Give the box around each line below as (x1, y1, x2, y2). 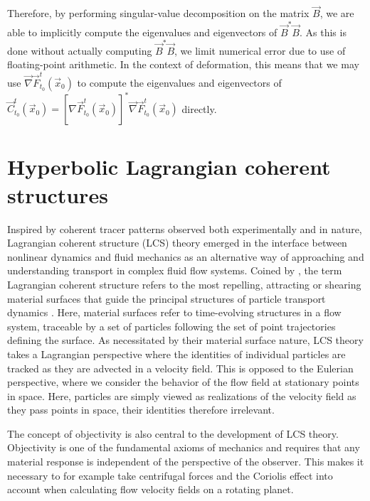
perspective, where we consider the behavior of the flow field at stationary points (7, 375, 359, 389)
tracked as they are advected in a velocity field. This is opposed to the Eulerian (7, 360, 354, 375)
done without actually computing (7, 43, 152, 58)
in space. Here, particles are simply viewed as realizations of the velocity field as (7, 388, 356, 403)
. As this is (299, 24, 347, 39)
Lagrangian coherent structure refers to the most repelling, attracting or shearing (7, 276, 361, 291)
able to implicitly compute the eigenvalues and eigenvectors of (7, 24, 277, 39)
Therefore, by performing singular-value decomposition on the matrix (7, 6, 310, 21)
